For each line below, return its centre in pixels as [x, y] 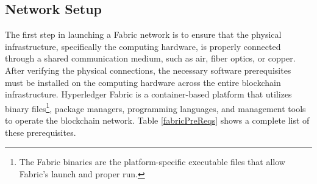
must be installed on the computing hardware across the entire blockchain [143, 82]
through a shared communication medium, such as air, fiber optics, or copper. [150, 58]
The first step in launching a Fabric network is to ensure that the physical [143, 34]
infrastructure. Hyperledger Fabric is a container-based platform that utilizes [148, 94]
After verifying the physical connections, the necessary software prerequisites [148, 70]
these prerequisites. [41, 132]
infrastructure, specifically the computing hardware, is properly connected [143, 46]
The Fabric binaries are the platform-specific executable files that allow [152, 162]
